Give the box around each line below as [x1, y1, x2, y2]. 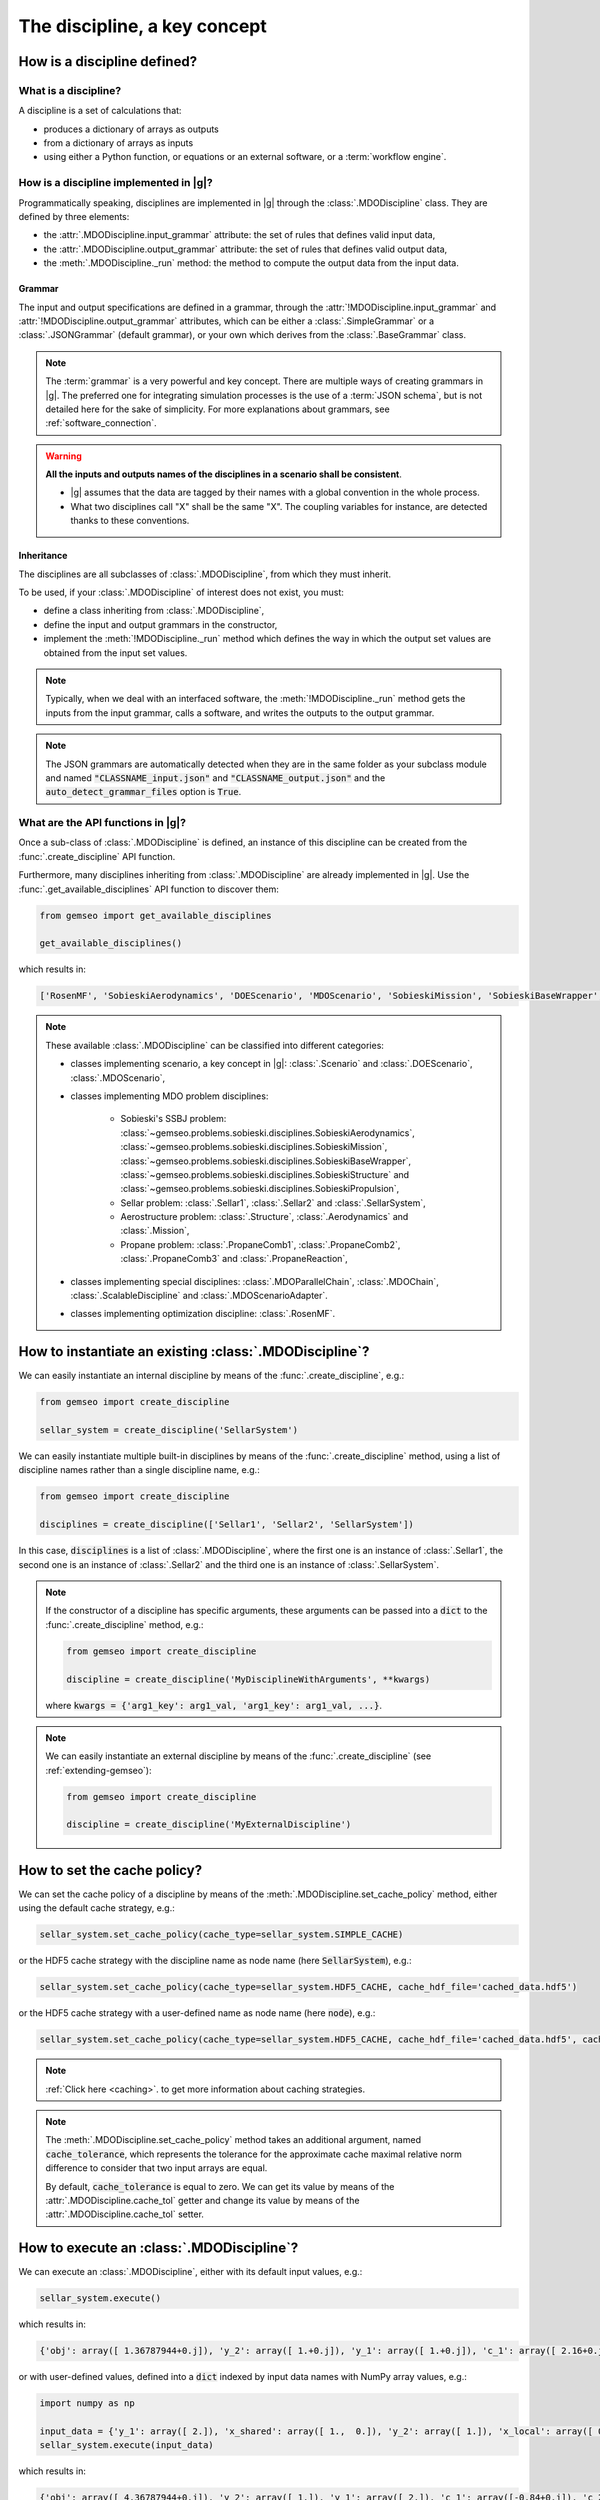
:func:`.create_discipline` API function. [18, 850, 176, 862]
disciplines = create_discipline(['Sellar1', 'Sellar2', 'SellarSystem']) [39, 1519, 415, 1530]
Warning [45, 450, 82, 462]
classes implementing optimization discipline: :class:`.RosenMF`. [70, 1308, 336, 1320]
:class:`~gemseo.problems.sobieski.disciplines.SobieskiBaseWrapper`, [120, 1155, 412, 1167]
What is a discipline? [18, 83, 122, 97]
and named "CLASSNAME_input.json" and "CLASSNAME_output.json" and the [45, 771, 386, 784]
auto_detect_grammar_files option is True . [45, 786, 242, 798]
